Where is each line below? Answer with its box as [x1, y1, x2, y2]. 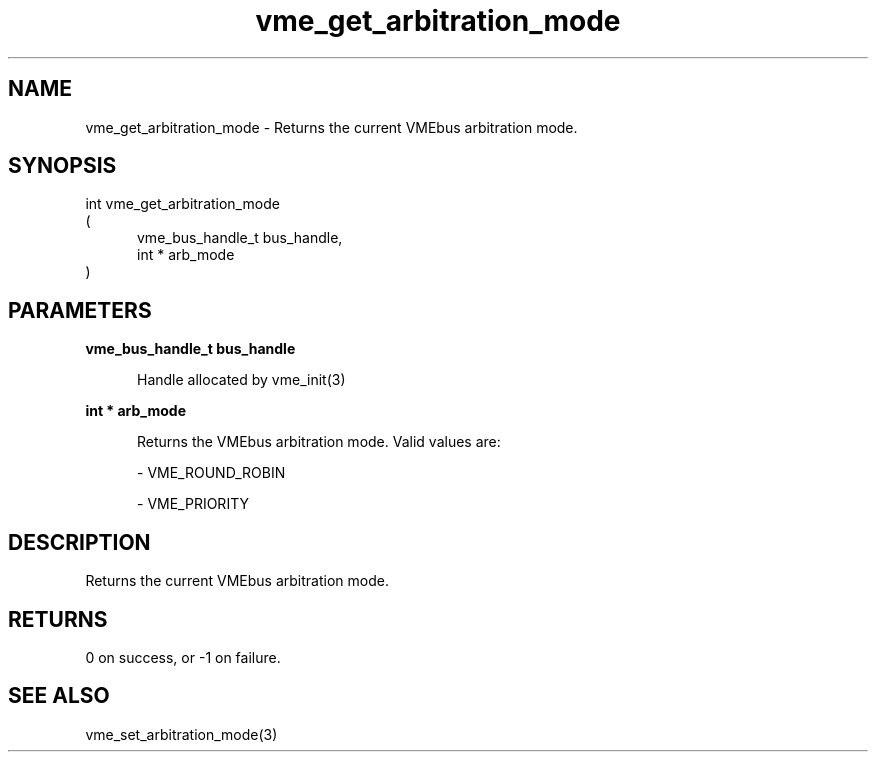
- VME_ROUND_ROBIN [137, 464, 286, 482]
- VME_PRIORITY [137, 495, 249, 513]
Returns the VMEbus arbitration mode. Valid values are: [137, 433, 501, 451]
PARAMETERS [8, 297, 152, 323]
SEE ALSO [8, 683, 110, 709]
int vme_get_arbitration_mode [85, 195, 280, 213]
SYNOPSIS [8, 153, 117, 179]
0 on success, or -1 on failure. [85, 648, 281, 666]
